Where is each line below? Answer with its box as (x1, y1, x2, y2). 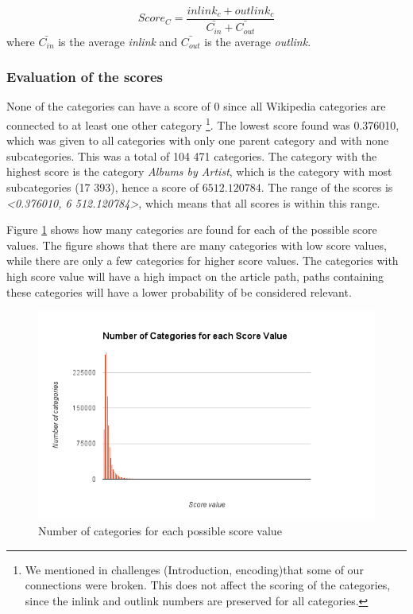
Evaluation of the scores (6, 67, 163, 87)
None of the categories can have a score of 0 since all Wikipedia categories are (6, 98, 386, 115)
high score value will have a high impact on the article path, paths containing (6, 267, 384, 284)
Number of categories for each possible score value (38, 522, 282, 538)
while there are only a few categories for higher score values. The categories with (6, 252, 399, 269)
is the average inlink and (58, 33, 178, 49)
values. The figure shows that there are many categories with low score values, (6, 236, 387, 253)
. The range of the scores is (261, 179, 393, 196)
